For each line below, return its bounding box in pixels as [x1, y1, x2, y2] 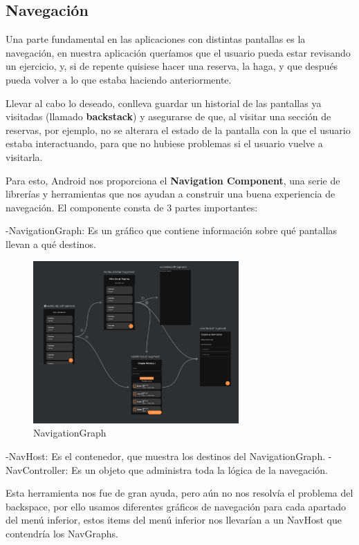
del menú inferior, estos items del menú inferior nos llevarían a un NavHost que [6, 513, 342, 527]
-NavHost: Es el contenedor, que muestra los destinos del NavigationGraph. [6, 449, 326, 463]
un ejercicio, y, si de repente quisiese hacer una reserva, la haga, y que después [6, 59, 338, 73]
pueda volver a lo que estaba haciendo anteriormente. [6, 72, 232, 86]
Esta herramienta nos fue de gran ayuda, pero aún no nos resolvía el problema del [6, 486, 353, 500]
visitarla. [6, 149, 43, 164]
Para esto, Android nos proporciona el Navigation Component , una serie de [6, 173, 340, 187]
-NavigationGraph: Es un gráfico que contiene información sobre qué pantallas [6, 223, 338, 238]
